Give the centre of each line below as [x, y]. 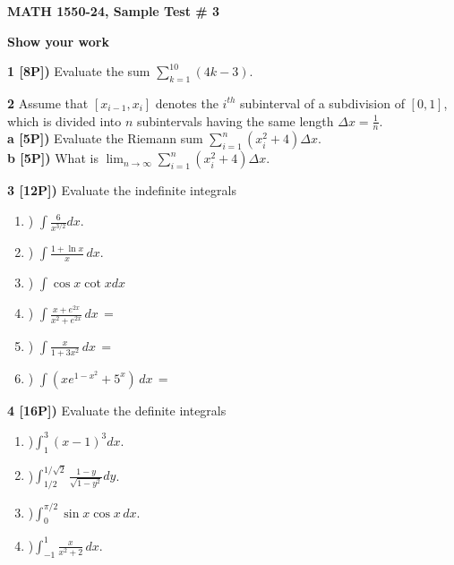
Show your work [58, 41]
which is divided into [64, 120]
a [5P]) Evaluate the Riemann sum [105, 138]
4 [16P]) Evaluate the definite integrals [117, 410]
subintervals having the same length [235, 120]
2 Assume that [48, 103]
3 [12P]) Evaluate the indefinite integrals [122, 190]
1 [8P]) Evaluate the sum [79, 71]
